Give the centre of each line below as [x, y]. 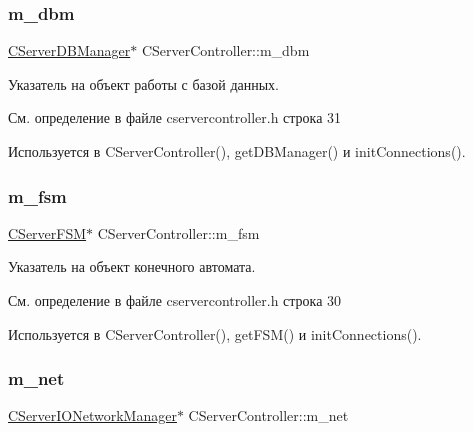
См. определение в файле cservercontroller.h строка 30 [175, 300]
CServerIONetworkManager [92, 415]
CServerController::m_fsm [178, 232]
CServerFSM [47, 232]
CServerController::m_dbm [225, 50]
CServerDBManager [69, 50]
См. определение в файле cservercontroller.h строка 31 [175, 117]
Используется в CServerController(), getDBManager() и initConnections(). [237, 151]
